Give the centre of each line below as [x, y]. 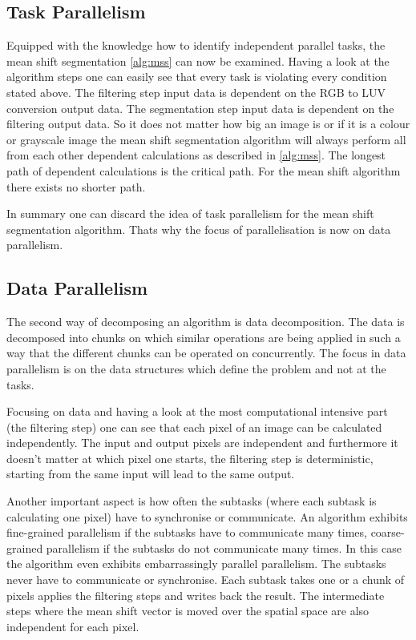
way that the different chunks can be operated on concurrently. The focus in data [206, 353]
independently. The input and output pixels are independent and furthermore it [202, 443]
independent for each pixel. [73, 626]
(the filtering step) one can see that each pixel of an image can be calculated [194, 427]
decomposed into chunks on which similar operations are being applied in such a [204, 337]
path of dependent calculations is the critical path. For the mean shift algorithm [204, 170]
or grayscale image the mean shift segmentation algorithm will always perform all [206, 139]
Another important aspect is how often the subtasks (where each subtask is [192, 501]
